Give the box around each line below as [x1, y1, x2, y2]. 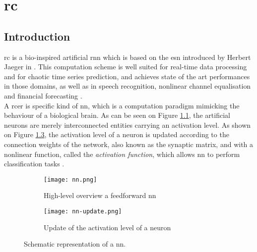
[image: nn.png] [44, 176, 97, 183]
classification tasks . [4, 158, 64, 169]
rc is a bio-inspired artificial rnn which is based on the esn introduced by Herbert [4, 51, 251, 62]
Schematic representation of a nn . [24, 239, 126, 249]
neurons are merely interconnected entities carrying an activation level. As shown [4, 119, 251, 130]
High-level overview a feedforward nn [44, 190, 156, 201]
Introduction [4, 28, 70, 44]
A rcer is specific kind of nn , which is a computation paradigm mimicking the [4, 100, 240, 110]
